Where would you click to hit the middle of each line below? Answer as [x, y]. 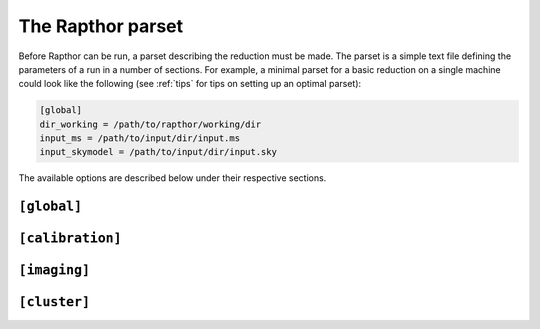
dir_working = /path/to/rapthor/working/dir [150, 124]
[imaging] [54, 270]
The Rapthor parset [101, 26]
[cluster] [54, 302]
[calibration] [70, 238]
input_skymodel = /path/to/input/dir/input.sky [158, 152]
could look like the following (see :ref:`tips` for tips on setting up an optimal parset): [190, 84]
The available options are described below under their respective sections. [172, 178]
